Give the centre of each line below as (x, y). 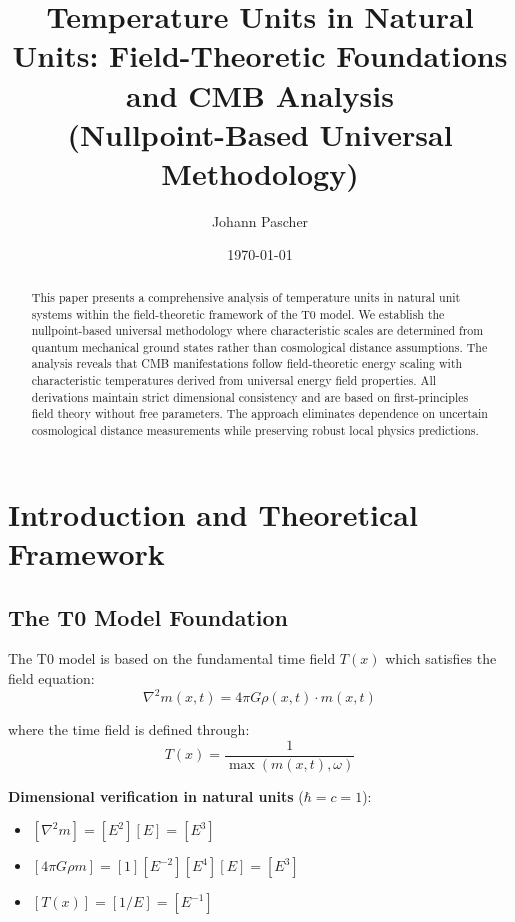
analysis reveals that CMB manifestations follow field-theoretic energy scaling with (247, 363)
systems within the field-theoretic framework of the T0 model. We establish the (238, 313)
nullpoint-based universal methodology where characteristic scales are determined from (257, 330)
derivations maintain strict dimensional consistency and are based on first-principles (250, 396)
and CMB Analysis (260, 94)
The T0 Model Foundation (148, 616)
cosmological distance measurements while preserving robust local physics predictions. (255, 430)
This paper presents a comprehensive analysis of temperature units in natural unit (246, 296)
